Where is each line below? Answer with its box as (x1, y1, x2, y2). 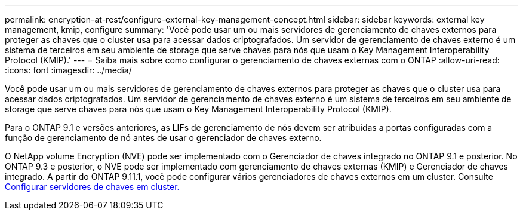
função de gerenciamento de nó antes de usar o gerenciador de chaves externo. (5, 133, 322, 143)
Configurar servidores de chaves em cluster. (5, 182, 180, 192)
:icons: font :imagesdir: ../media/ (5, 65, 132, 75)
